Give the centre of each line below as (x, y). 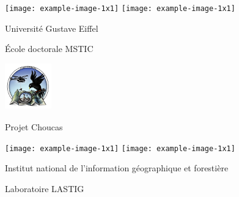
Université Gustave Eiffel (52, 28)
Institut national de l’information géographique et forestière (117, 168)
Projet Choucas (34, 127)
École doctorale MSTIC (49, 49)
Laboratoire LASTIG (45, 188)
